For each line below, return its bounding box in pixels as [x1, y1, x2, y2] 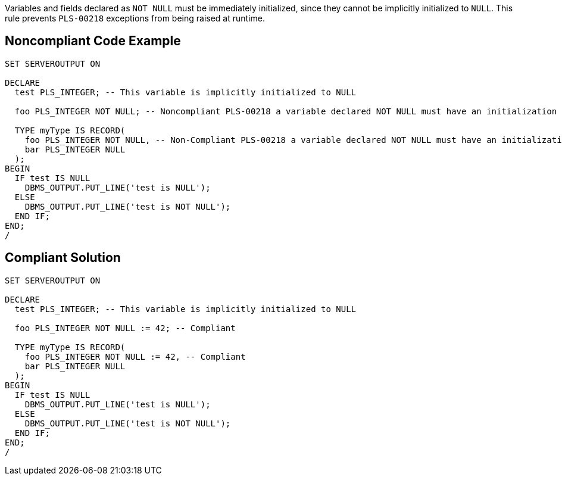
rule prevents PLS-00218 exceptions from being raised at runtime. [5, 13, 265, 23]
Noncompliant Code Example [5, 33, 181, 49]
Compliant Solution [5, 250, 121, 266]
